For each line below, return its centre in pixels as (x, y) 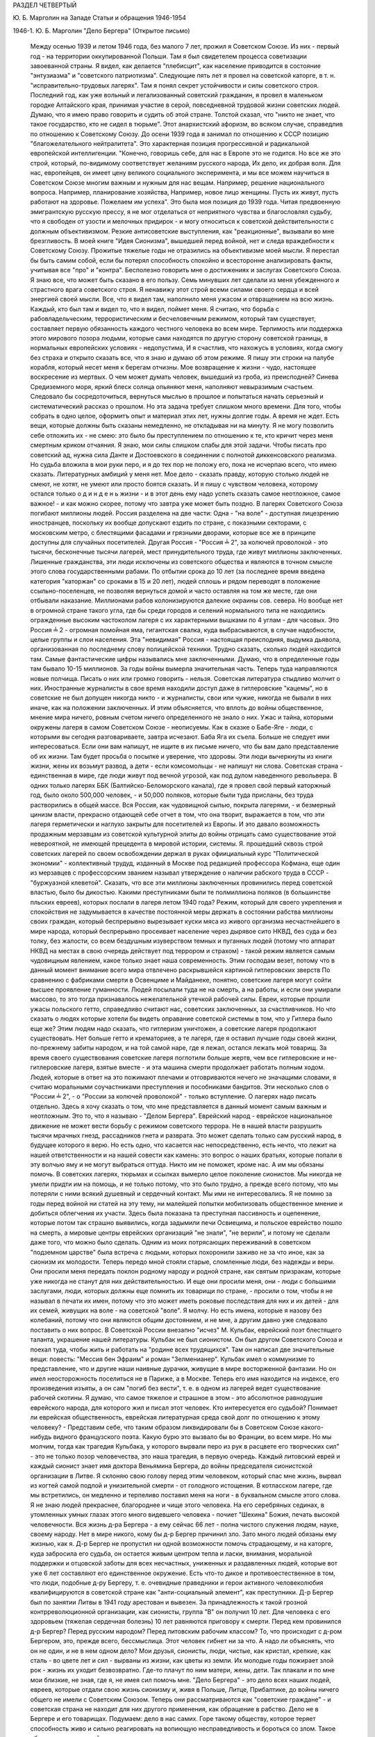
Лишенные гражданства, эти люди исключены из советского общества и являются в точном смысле (181, 561)
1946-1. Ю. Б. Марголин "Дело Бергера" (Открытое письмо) (101, 31)
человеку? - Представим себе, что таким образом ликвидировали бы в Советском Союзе (165, 1427)
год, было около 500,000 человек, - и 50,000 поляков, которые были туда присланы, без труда (172, 795)
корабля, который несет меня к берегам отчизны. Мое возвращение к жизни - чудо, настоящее (173, 368)
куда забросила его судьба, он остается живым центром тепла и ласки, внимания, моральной (171, 1554)
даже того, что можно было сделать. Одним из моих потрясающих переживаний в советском (170, 1242)
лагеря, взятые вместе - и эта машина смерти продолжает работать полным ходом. (199, 1067)
